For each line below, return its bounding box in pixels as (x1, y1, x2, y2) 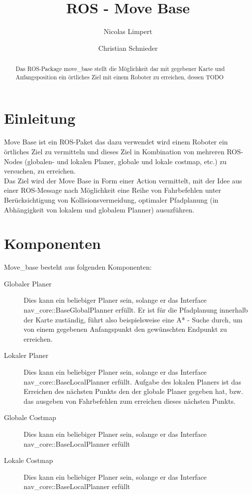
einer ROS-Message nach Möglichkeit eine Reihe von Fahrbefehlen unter (4, 185, 221, 195)
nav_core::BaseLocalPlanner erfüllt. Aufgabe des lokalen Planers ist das (24, 376, 241, 387)
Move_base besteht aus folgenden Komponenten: (4, 262, 152, 272)
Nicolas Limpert (103, 26, 153, 36)
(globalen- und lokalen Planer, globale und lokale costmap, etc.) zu (25, 156, 227, 166)
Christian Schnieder (98, 42, 158, 53)
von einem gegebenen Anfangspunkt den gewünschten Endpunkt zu (24, 324, 227, 334)
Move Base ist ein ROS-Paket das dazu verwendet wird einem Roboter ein (4, 137, 228, 147)
